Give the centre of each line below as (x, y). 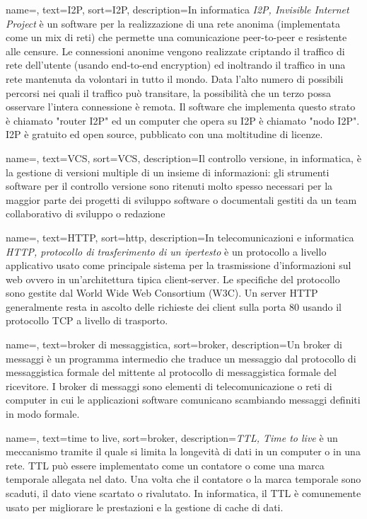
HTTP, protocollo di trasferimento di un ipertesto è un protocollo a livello (166, 251)
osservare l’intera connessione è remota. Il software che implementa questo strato (181, 107)
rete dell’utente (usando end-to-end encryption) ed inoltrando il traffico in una (176, 65)
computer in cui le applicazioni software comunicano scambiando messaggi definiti (183, 400)
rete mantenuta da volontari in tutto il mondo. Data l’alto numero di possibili (175, 78)
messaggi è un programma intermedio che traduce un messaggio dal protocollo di (181, 358)
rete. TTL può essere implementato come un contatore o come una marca (165, 465)
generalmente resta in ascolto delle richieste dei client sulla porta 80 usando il (174, 306)
